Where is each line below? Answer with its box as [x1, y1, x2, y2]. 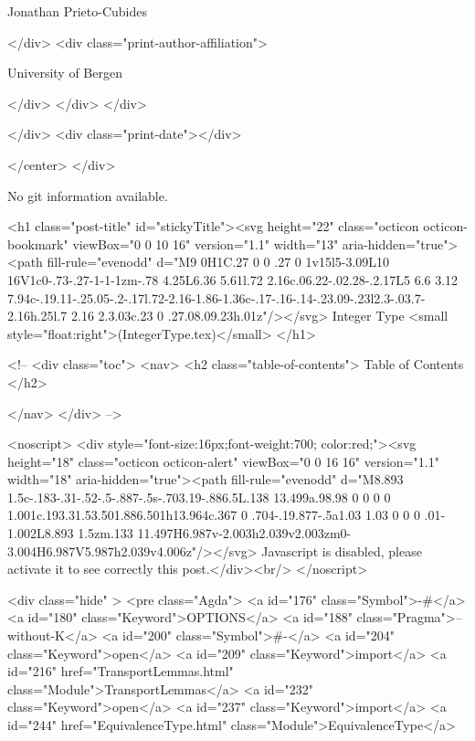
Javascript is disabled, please [261, 541, 422, 560]
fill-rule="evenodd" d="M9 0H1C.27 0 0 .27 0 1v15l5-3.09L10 [47, 252, 390, 271]
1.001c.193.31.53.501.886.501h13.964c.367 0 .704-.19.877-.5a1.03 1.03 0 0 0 [7, 505, 420, 524]
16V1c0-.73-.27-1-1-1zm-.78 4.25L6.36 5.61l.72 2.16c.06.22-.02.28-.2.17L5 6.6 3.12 [7, 270, 459, 289]
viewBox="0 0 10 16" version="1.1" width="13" [72, 234, 339, 253]
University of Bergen [7, 63, 122, 82]
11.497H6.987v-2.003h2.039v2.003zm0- [137, 524, 352, 543]
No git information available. [7, 185, 168, 205]
